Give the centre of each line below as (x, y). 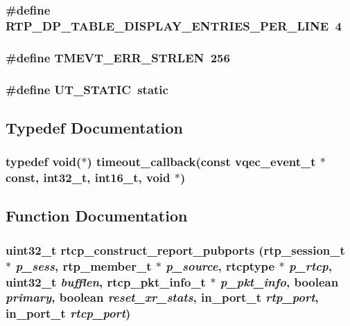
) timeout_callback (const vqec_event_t (201, 162)
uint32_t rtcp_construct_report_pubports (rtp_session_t (175, 250)
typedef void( (44, 162)
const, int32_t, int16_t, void (88, 178)
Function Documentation (97, 216)
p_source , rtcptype (220, 265)
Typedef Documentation (94, 127)
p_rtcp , (310, 265)
